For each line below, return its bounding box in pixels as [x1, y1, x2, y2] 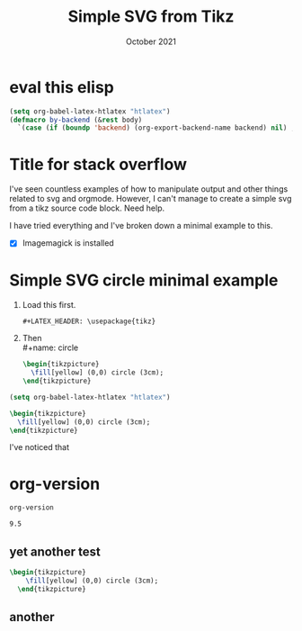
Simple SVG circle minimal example [9, 270, 279, 290]
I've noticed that [9, 442, 70, 453]
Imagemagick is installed [22, 238, 114, 248]
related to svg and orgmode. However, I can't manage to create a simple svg [9, 194, 292, 204]
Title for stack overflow [9, 154, 187, 175]
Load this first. [22, 300, 76, 311]
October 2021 [125, 36, 177, 47]
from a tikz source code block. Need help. [9, 203, 165, 213]
